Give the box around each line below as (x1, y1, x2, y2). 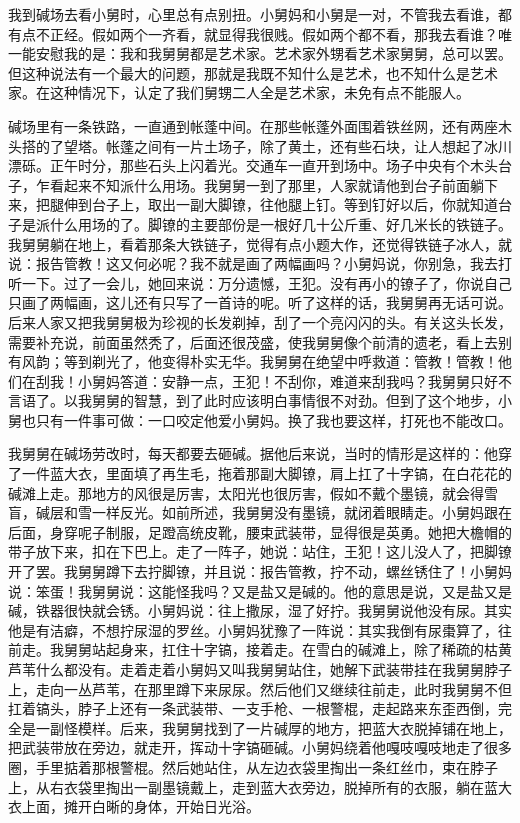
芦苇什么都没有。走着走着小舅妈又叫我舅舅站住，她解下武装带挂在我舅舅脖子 (8, 659, 512, 679)
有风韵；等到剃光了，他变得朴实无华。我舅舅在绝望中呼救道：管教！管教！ (8, 351, 498, 372)
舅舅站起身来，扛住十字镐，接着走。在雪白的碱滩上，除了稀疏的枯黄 (63, 639, 512, 660)
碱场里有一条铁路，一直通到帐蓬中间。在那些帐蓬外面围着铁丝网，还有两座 (8, 115, 498, 136)
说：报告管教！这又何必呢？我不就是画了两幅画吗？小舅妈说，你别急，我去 (8, 253, 498, 274)
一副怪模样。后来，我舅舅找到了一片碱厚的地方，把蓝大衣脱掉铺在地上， (35, 717, 512, 738)
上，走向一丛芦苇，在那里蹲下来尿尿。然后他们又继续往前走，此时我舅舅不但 (8, 678, 512, 699)
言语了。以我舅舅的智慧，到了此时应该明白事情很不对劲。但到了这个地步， (8, 390, 498, 411)
